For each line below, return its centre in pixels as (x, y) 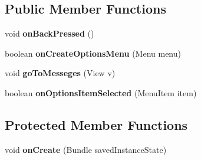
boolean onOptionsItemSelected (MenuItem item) (101, 92)
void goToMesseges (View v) (60, 73)
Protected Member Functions (96, 124)
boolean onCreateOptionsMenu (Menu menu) (93, 53)
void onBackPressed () (50, 33)
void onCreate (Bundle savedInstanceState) (86, 149)
